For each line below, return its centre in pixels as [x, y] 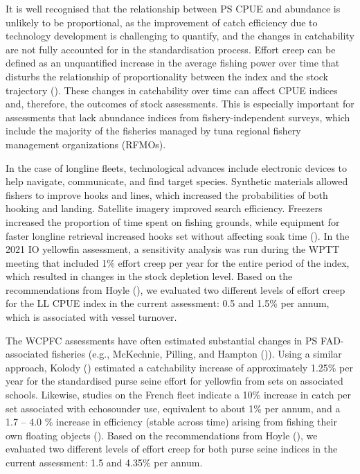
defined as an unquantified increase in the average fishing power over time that [173, 63]
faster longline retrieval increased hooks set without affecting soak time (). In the [178, 235]
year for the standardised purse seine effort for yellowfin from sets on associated [174, 381]
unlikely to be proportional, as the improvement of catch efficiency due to [162, 22]
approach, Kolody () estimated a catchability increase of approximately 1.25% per [179, 367]
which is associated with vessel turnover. [91, 317]
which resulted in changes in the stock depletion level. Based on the [149, 276]
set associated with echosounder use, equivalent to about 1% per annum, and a [173, 408]
